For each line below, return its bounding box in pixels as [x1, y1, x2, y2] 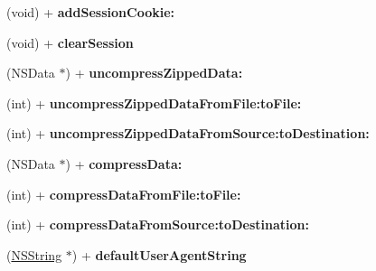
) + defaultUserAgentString [71, 245, 247, 264]
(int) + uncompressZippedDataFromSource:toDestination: [6, 124, 370, 143]
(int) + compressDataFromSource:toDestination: [6, 215, 309, 234]
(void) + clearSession [6, 33, 134, 51]
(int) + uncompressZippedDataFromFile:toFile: [6, 93, 302, 112]
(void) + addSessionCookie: [6, 3, 175, 21]
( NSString [6, 245, 62, 264]
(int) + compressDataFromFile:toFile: [6, 184, 241, 203]
